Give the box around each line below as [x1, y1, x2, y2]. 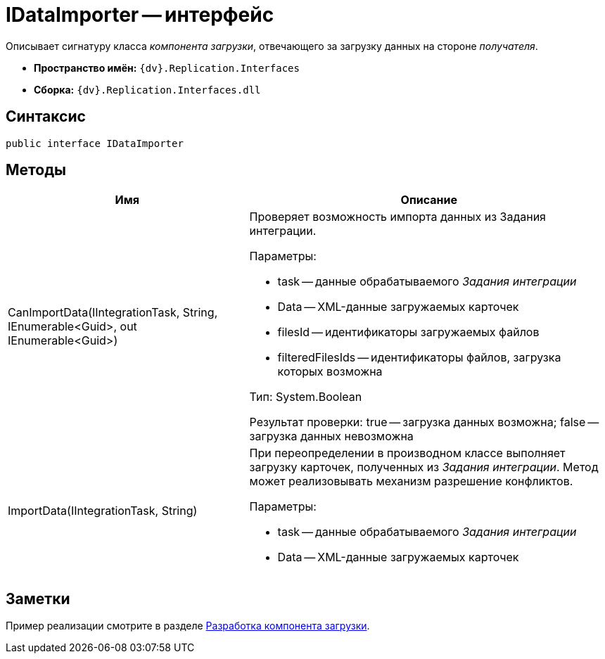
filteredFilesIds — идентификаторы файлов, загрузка [277, 350, 561, 365]
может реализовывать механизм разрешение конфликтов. [249, 474, 573, 489]
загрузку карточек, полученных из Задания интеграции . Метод [249, 460, 599, 475]
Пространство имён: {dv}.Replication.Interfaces [34, 61, 300, 74]
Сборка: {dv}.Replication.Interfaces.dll [34, 83, 261, 96]
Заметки [6, 589, 70, 608]
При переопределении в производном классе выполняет [249, 446, 566, 461]
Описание [400, 193, 457, 207]
